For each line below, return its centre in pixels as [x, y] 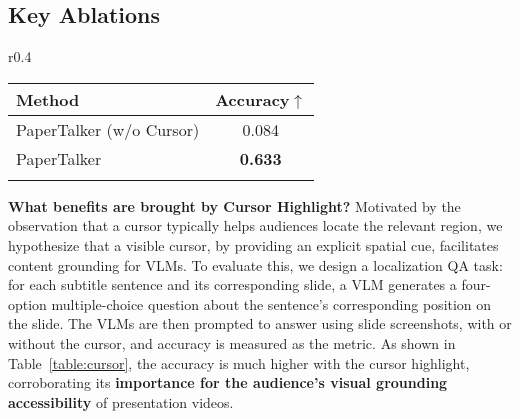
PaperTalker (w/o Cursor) [108, 129]
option [27, 303]
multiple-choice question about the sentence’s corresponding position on [271, 303]
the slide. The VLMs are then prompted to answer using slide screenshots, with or [260, 323]
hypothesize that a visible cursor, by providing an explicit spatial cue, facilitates [253, 244]
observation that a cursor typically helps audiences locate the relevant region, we [255, 225]
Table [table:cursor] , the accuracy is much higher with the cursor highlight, [239, 362]
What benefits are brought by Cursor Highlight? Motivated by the [234, 205]
